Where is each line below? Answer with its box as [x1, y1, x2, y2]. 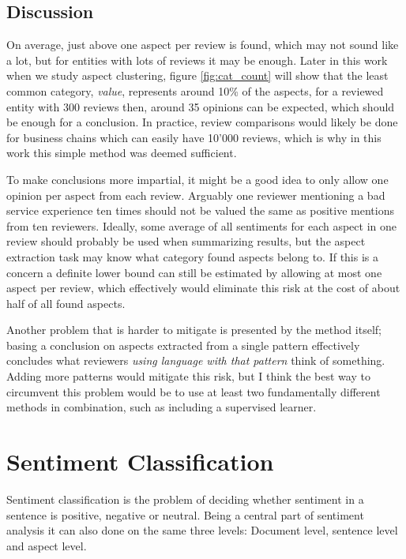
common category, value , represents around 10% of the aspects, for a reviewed [6, 82, 384, 99]
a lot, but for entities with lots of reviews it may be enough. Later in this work [6, 51, 388, 68]
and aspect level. [6, 537, 87, 553]
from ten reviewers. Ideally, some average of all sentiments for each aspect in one [6, 217, 397, 234]
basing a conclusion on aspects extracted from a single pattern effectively [6, 336, 360, 353]
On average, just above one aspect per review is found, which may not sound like [6, 36, 399, 53]
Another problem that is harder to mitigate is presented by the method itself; [6, 321, 382, 338]
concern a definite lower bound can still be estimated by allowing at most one [6, 264, 382, 280]
